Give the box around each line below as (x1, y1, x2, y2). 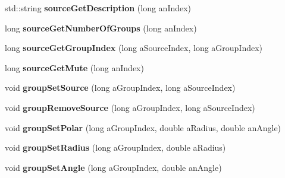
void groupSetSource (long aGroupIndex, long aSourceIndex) (5, 81, 236, 94)
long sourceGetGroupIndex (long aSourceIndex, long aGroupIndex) (5, 42, 263, 54)
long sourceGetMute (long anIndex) (5, 61, 144, 74)
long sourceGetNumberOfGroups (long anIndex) (5, 21, 197, 34)
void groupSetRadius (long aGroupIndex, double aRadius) (5, 141, 226, 154)
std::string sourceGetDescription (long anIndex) (5, 2, 192, 14)
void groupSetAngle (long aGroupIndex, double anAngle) (5, 161, 222, 173)
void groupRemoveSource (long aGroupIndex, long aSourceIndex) (5, 101, 255, 113)
